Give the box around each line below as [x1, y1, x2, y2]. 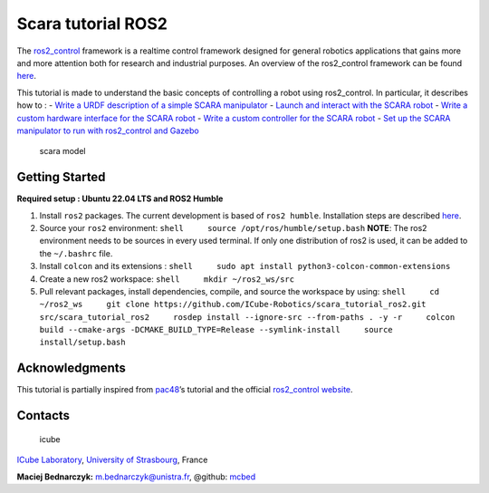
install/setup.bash [39, 337, 126, 348]
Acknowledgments [16, 361, 127, 376]
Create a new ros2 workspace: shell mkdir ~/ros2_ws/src [39, 273, 294, 285]
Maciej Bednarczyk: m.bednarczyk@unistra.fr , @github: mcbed [16, 471, 256, 482]
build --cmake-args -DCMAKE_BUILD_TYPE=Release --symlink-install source [39, 324, 393, 335]
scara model [39, 146, 86, 157]
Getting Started [16, 169, 106, 185]
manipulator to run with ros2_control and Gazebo [16, 125, 199, 136]
